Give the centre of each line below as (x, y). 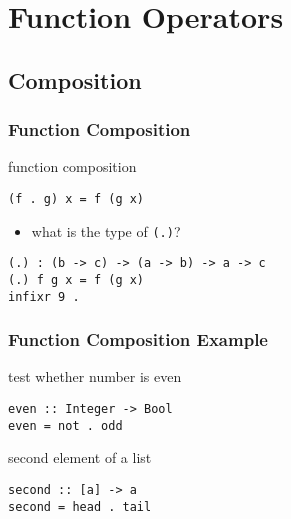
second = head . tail (80, 506)
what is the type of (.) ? (106, 230)
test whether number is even (95, 376)
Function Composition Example (138, 339)
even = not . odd (65, 425)
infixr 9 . (44, 296)
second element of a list (80, 457)
